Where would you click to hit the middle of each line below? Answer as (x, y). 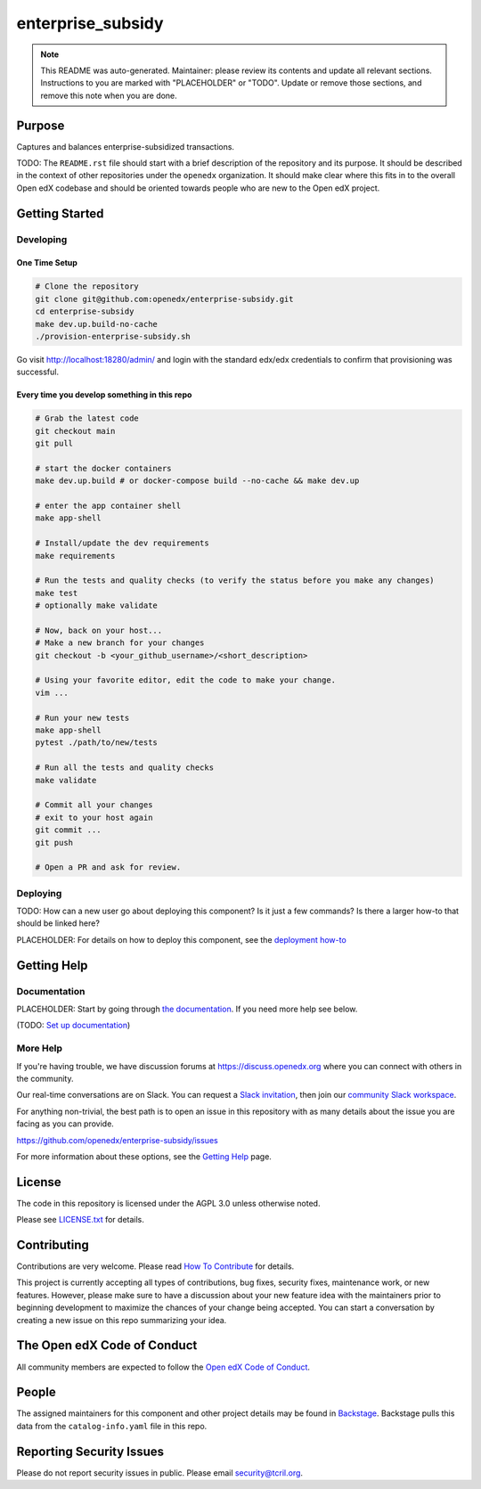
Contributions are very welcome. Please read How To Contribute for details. (155, 1266)
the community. (45, 1078)
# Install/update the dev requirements (122, 543)
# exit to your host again (94, 817)
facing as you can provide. (65, 1124)
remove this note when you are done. (109, 95)
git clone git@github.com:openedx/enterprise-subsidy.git (164, 299)
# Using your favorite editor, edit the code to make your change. (186, 680)
